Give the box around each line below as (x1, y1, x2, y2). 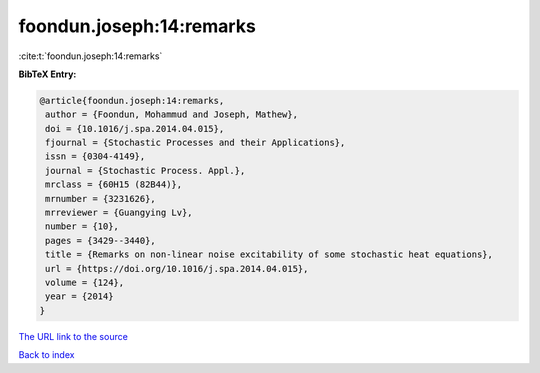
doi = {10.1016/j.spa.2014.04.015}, (45, 123, 225, 134)
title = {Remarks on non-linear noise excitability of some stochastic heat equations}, (45, 249, 494, 260)
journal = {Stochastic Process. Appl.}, (45, 165, 246, 176)
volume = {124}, (45, 277, 125, 288)
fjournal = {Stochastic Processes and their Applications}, (45, 137, 346, 149)
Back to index (18, 349, 75, 361)
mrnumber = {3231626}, (45, 193, 157, 204)
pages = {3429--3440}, (45, 235, 157, 246)
